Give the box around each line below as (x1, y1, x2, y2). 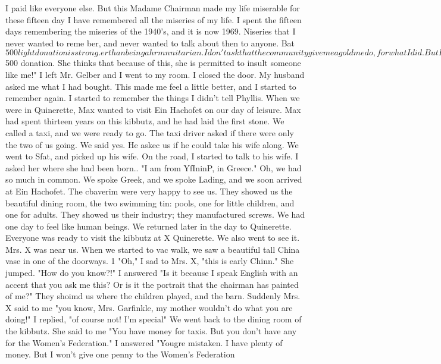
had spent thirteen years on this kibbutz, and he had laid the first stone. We (5, 115, 284, 127)
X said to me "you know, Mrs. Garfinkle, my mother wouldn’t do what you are (5, 301, 293, 313)
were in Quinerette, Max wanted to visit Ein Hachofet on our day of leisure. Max (5, 103, 301, 115)
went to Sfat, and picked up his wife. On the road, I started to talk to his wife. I (5, 150, 299, 162)
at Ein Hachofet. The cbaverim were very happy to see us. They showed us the (5, 184, 293, 197)
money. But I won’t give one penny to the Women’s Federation (5, 348, 235, 360)
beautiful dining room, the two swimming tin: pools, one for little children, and (5, 196, 295, 209)
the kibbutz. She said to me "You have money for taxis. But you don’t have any (5, 325, 297, 337)
